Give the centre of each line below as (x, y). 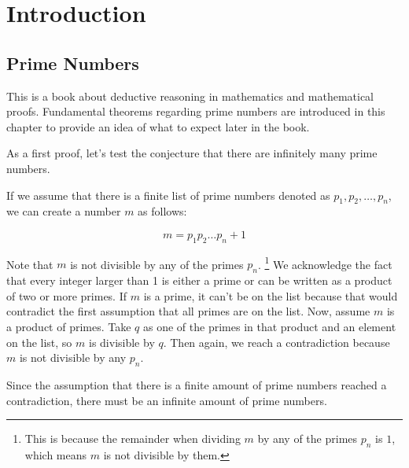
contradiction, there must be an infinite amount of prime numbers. (167, 400)
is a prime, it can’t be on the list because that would (271, 295)
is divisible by (122, 342)
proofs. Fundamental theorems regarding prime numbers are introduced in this (196, 111)
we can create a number (64, 211)
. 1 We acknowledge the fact (325, 263)
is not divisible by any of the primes (157, 264)
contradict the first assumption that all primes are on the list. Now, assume (188, 311)
